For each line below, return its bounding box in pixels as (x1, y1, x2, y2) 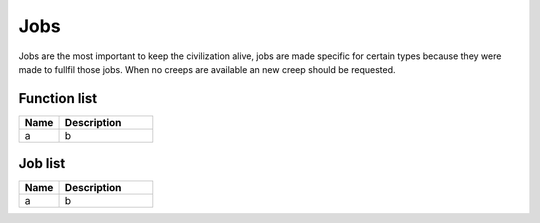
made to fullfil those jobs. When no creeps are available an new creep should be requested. (18, 63, 396, 75)
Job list (18, 155, 66, 172)
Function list (18, 90, 98, 107)
